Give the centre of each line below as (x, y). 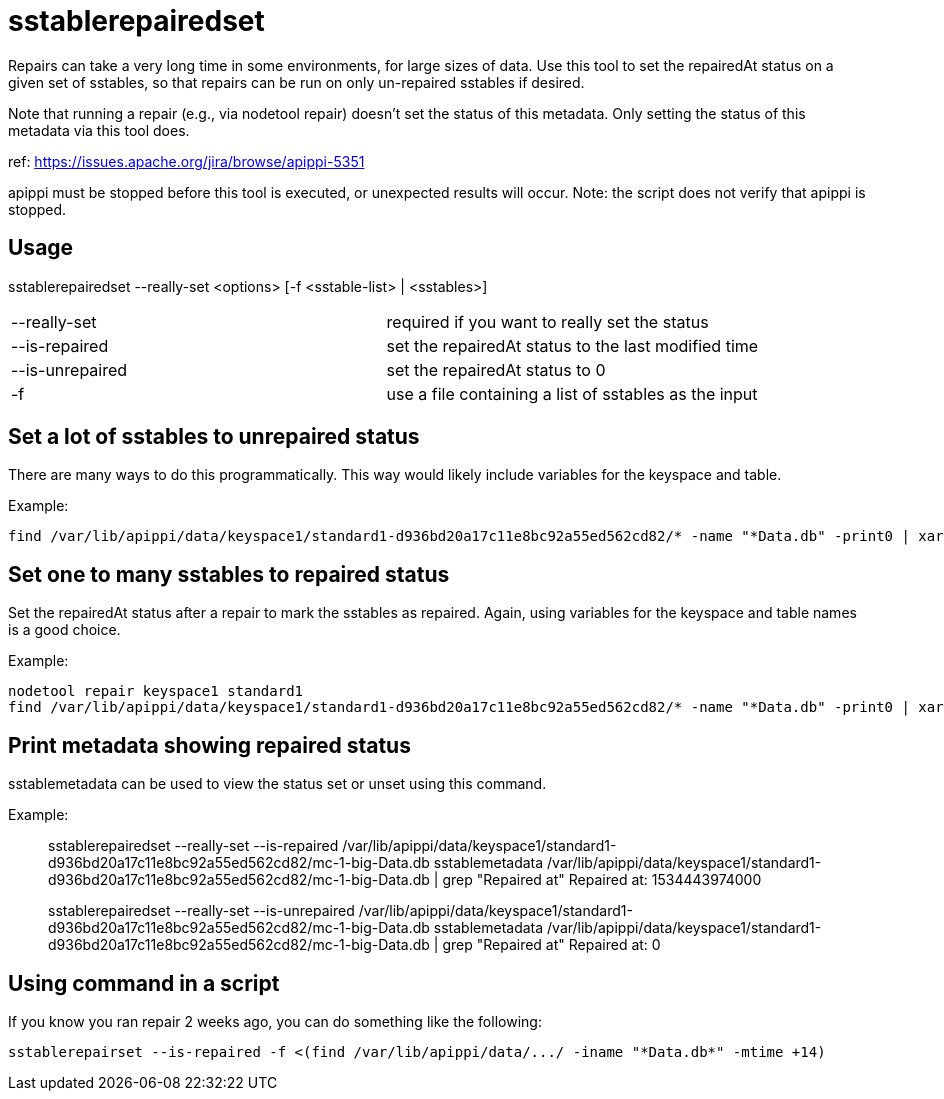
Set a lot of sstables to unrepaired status (214, 437)
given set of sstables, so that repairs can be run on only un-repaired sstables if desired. (296, 82)
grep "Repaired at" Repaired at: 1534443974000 (602, 880)
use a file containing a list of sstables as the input (572, 393)
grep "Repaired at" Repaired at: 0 (551, 945)
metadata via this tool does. (99, 130)
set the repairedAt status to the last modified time (572, 345)
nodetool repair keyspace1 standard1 (156, 691)
